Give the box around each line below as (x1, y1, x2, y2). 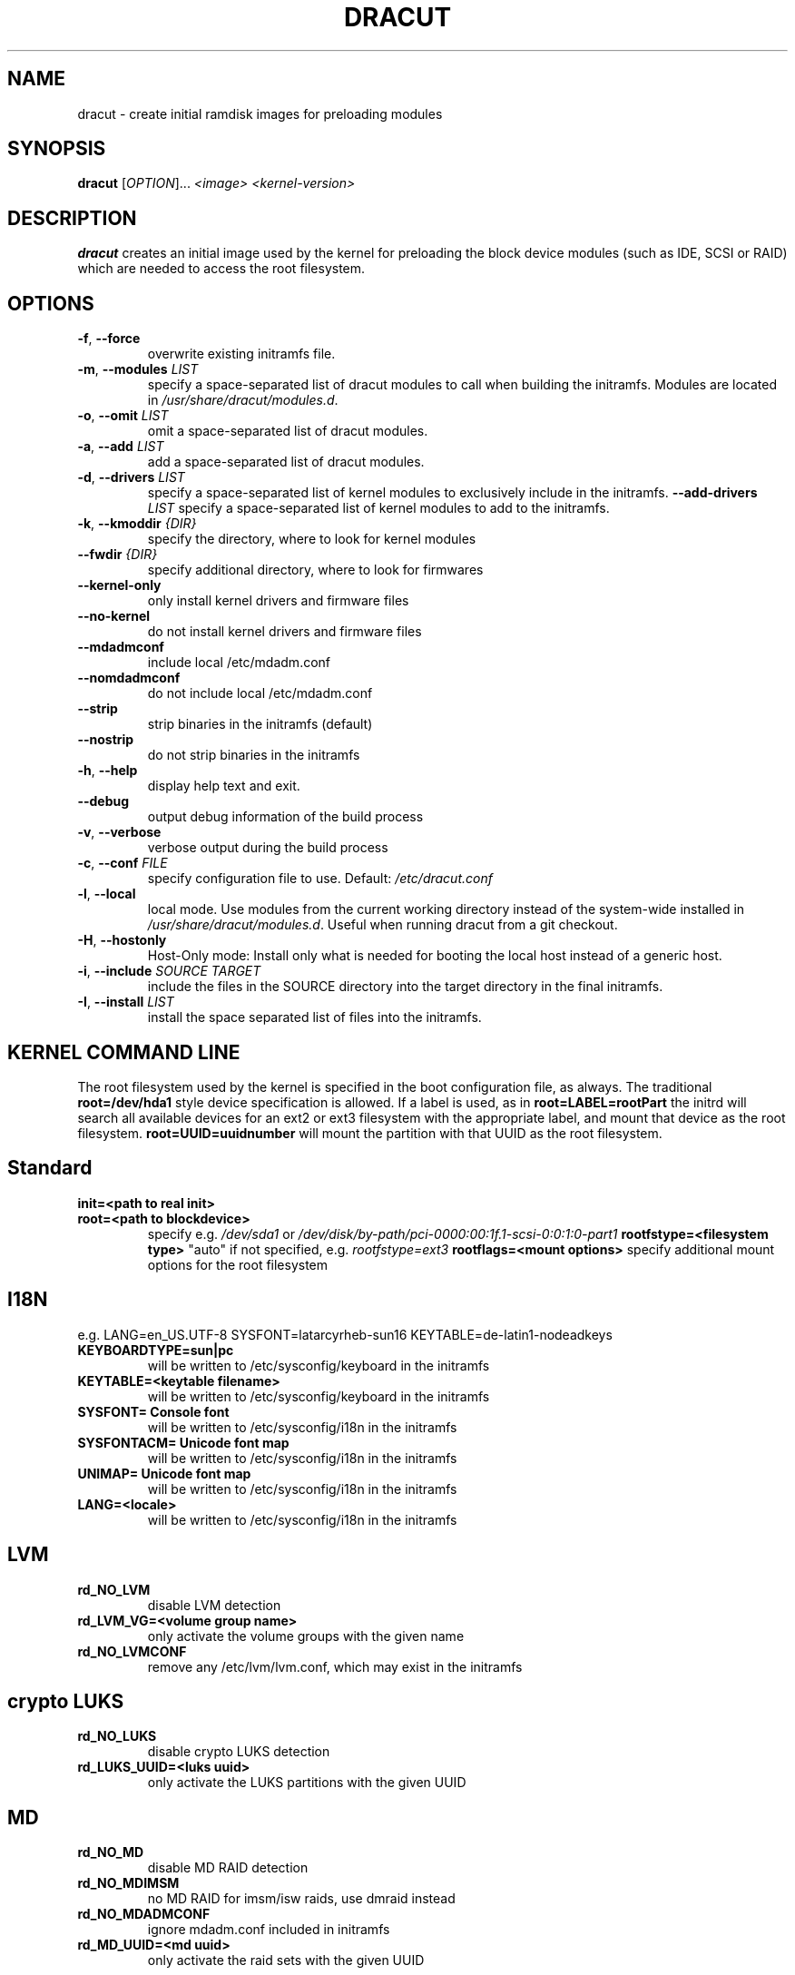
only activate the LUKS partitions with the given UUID (147, 1774, 466, 1791)
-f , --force (77, 330, 141, 347)
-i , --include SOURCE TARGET (77, 963, 261, 979)
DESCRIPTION (7, 206, 137, 230)
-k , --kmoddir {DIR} (77, 516, 197, 532)
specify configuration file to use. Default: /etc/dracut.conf (147, 870, 493, 887)
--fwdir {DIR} (77, 546, 158, 563)
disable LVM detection (147, 1597, 281, 1613)
